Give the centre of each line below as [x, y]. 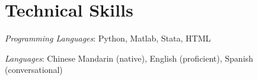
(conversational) [34, 70]
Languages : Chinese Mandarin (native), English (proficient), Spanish [129, 58]
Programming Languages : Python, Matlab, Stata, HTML [108, 38]
